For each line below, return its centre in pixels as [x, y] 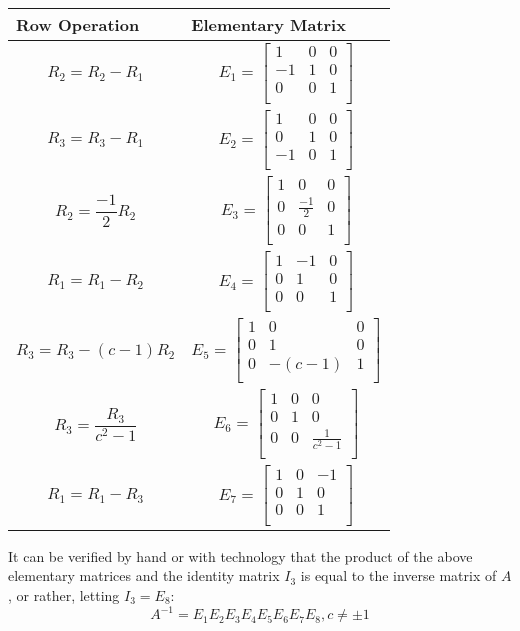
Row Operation [78, 24]
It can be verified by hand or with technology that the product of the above [240, 555]
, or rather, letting [64, 594]
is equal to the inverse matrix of [398, 575]
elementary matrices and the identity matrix [144, 575]
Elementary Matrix [268, 24]
